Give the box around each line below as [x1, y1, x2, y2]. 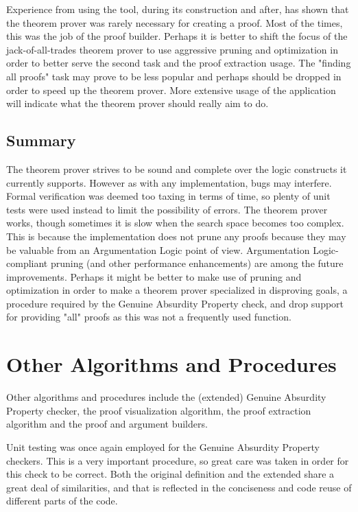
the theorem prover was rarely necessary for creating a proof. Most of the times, [6, 15, 343, 30]
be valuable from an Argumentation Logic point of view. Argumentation [6, 242, 310, 257]
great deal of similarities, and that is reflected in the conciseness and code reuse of [6, 480, 352, 494]
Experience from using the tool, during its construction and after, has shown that [6, 2, 349, 16]
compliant [6, 256, 48, 270]
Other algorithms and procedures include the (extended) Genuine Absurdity [6, 390, 326, 404]
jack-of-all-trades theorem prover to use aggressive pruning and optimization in [6, 42, 338, 56]
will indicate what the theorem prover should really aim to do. [6, 96, 269, 110]
